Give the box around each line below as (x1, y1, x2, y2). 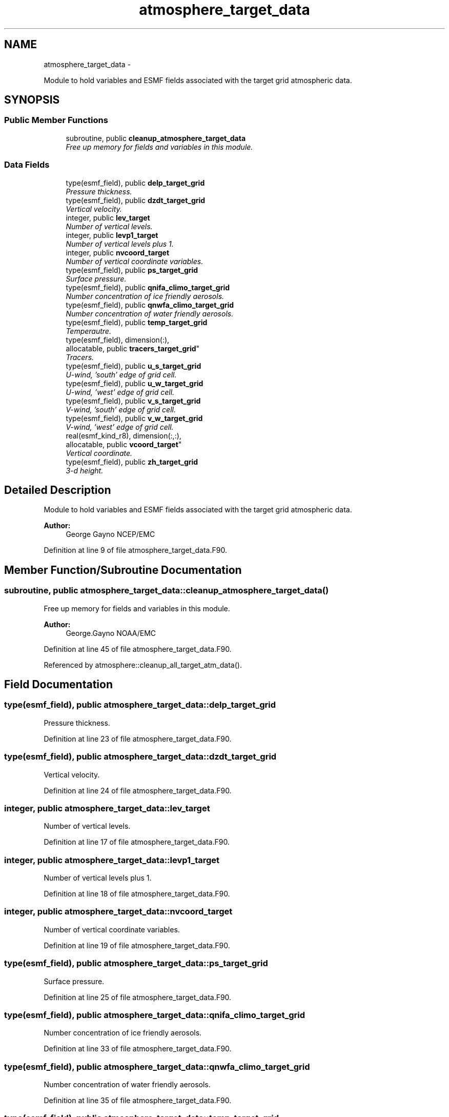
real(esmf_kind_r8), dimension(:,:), (66, 431, 181, 440)
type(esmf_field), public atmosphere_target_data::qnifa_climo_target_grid (4, 1009, 305, 1020)
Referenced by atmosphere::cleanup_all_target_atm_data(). (44, 660, 242, 669)
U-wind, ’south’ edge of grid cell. (66, 370, 177, 379)
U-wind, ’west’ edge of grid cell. (66, 387, 175, 396)
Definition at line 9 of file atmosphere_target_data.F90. (44, 546, 227, 555)
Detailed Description (4, 483, 111, 496)
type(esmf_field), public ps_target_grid (66, 265, 198, 274)
